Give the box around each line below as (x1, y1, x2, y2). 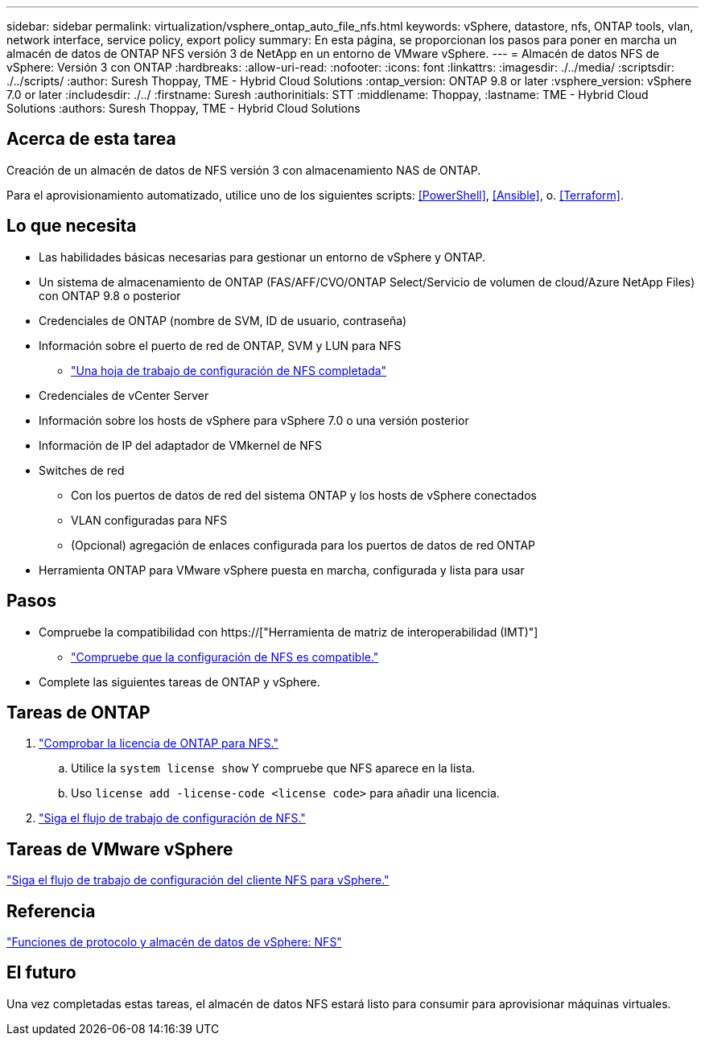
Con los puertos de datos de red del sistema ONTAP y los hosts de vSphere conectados (71, 488, 537, 502)
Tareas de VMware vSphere (6, 838, 233, 859)
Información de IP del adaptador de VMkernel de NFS (39, 438, 322, 452)
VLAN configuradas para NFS (71, 513, 228, 527)
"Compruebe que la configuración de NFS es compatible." (71, 649, 379, 664)
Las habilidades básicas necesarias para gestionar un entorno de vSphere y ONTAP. (39, 249, 486, 264)
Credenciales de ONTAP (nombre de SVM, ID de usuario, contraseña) (39, 313, 407, 327)
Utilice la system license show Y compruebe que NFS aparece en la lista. (71, 761, 476, 776)
